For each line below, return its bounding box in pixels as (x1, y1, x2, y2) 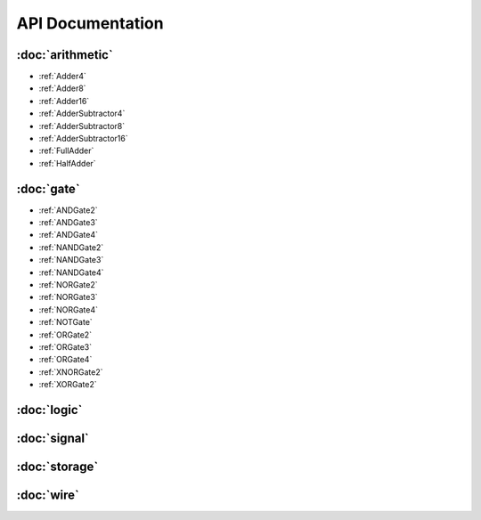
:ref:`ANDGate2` (38, 205, 98, 215)
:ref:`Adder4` (38, 71, 86, 82)
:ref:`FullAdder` (38, 145, 94, 156)
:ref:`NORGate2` (38, 280, 98, 290)
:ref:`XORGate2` (38, 379, 97, 390)
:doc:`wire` (16, 488, 79, 503)
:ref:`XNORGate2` (38, 366, 103, 378)
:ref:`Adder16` (38, 95, 90, 106)
